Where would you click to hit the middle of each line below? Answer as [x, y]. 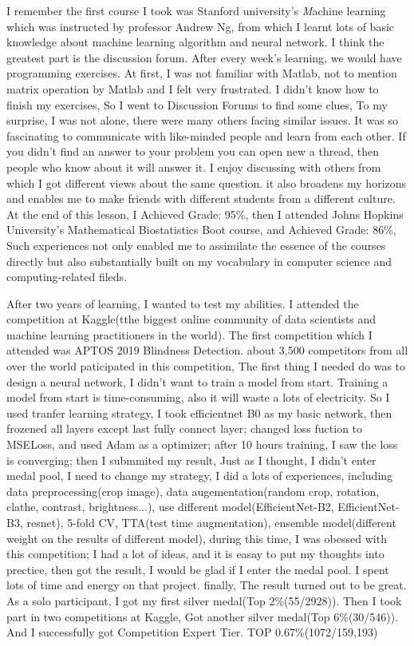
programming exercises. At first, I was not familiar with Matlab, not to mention [202, 73]
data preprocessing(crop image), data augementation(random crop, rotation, [193, 491]
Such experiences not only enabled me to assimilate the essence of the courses [196, 245]
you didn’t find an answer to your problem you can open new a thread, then [193, 151]
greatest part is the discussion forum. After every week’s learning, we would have [204, 57]
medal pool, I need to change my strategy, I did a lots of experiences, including [200, 476]
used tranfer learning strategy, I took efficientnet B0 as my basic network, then [199, 412]
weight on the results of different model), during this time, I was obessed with [197, 538]
